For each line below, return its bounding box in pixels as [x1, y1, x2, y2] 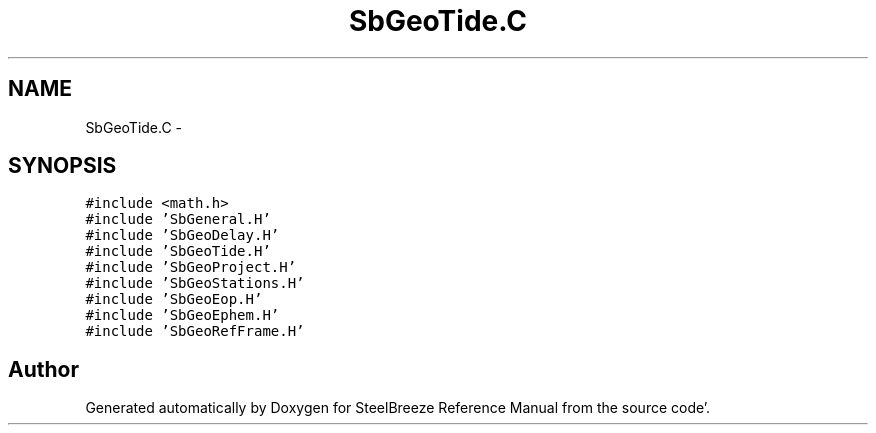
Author [8, 356, 79, 382]
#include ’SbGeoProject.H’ [85, 259, 297, 276]
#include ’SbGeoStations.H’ [85, 275, 305, 292]
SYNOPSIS [8, 153, 117, 179]
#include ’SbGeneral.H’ [85, 211, 271, 228]
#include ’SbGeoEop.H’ [85, 291, 263, 308]
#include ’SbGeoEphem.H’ [85, 307, 280, 324]
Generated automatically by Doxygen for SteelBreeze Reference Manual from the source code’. [85, 399, 711, 417]
